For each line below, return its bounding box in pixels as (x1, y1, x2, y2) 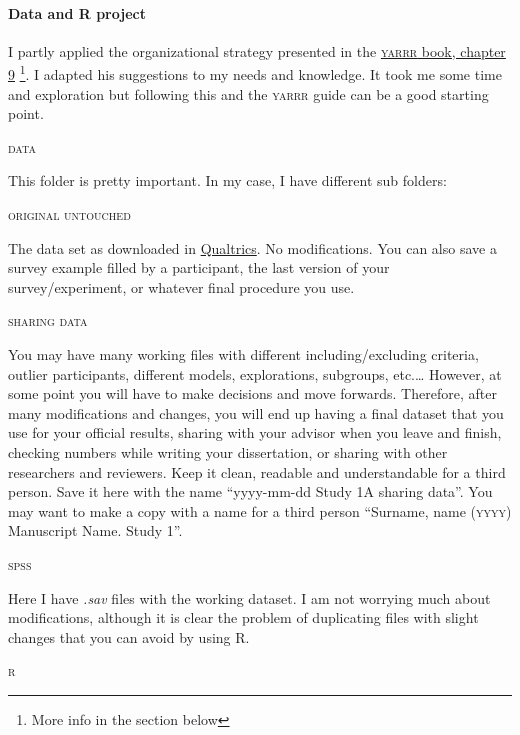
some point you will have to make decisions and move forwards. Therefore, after (8, 383, 497, 404)
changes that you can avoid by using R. (8, 626, 250, 647)
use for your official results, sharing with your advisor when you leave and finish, (8, 422, 502, 443)
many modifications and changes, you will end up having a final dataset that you (8, 402, 504, 423)
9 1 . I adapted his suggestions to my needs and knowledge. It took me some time (8, 61, 502, 85)
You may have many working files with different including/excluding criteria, (8, 343, 479, 364)
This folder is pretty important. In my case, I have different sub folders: (8, 170, 447, 191)
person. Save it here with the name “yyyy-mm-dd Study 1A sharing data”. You (8, 481, 493, 502)
